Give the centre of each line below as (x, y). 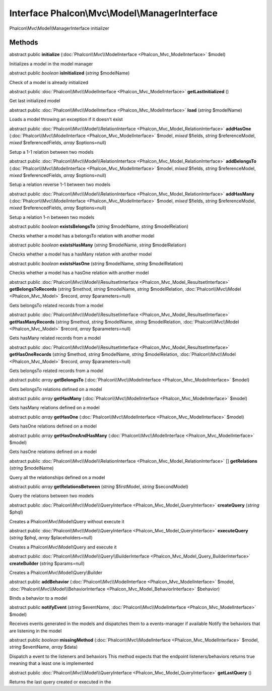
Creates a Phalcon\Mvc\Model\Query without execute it (67, 521)
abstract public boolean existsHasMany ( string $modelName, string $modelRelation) (98, 245)
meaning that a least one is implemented (51, 663)
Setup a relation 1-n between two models (52, 217)
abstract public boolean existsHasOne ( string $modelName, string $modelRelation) (96, 263)
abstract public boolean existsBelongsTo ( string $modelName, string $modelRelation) (99, 226)
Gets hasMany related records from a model (55, 338)
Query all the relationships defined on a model (57, 477)
